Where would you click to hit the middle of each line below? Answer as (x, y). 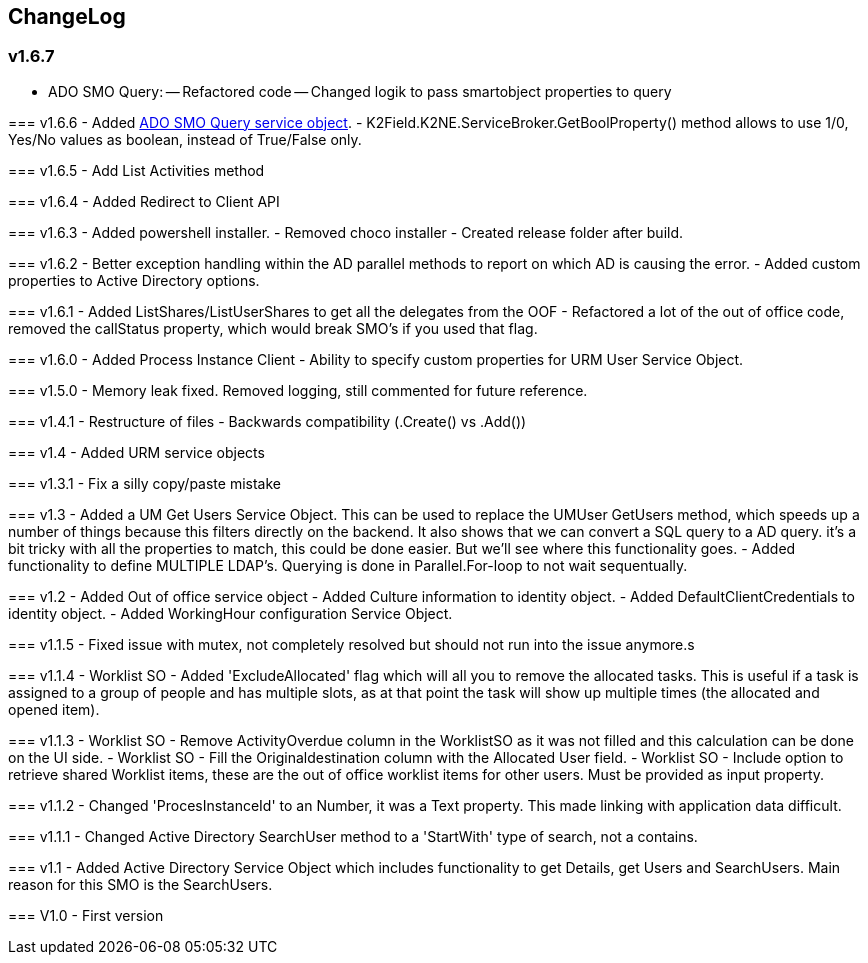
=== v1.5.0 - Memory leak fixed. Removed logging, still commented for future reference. (298, 390)
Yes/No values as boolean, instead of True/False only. (185, 139)
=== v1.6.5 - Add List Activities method (136, 170)
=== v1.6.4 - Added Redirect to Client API (144, 201)
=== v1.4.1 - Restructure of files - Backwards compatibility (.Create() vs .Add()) (267, 421)
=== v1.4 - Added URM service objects (136, 452)
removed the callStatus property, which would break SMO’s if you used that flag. (273, 328)
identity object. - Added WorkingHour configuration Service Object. (230, 613)
